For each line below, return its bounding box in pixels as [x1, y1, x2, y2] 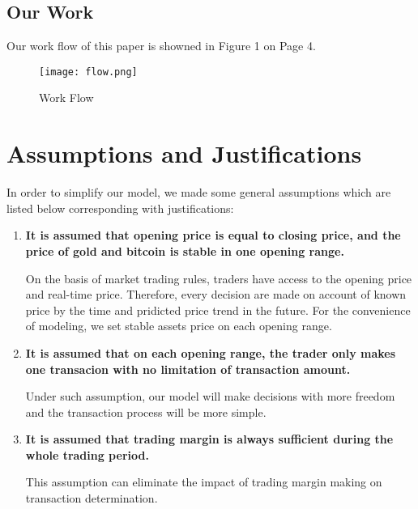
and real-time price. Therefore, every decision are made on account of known [25, 286, 407, 303]
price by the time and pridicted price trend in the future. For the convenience [25, 301, 411, 318]
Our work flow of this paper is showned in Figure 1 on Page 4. [6, 37, 316, 54]
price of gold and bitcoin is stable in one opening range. [25, 242, 344, 259]
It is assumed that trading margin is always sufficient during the [25, 431, 394, 447]
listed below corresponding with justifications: [6, 199, 234, 216]
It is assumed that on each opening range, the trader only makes [25, 344, 396, 361]
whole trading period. [25, 446, 149, 463]
